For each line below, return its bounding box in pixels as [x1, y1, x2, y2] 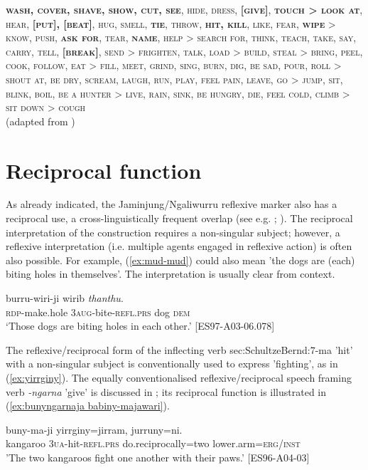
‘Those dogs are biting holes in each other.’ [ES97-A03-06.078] [6, 318, 275, 333]
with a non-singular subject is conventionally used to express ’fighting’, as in [6, 356, 338, 371]
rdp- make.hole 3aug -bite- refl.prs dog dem [6, 304, 190, 319]
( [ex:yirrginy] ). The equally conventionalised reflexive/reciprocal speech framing [6, 370, 352, 385]
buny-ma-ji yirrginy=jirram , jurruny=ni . [6, 422, 183, 437]
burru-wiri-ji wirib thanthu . [6, 291, 124, 305]
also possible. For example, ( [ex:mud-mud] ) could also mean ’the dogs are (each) [6, 252, 355, 267]
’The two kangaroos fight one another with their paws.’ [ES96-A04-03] [6, 449, 310, 464]
